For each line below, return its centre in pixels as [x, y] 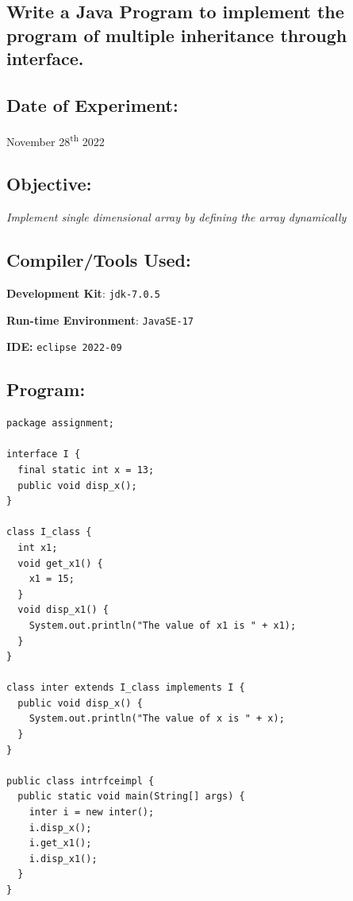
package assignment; [61, 424]
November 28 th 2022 [56, 140]
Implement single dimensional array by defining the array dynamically [176, 217]
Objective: [49, 184]
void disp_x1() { [63, 610]
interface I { [44, 454]
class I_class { [49, 532]
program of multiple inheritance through [177, 35]
